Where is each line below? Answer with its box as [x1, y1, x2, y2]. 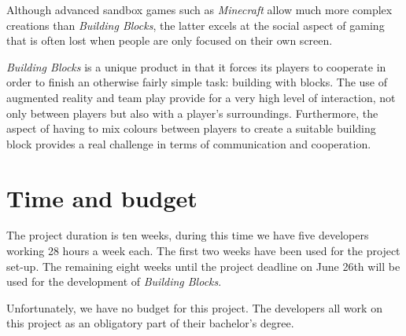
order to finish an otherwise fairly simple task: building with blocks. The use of [6, 74, 388, 90]
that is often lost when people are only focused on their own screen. [6, 32, 333, 49]
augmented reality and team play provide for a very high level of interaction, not [6, 89, 396, 105]
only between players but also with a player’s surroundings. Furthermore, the [6, 104, 378, 121]
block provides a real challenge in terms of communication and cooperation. [6, 135, 371, 152]
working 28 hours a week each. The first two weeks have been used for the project [6, 243, 400, 259]
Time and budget [6, 181, 197, 214]
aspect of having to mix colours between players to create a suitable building [6, 120, 376, 137]
